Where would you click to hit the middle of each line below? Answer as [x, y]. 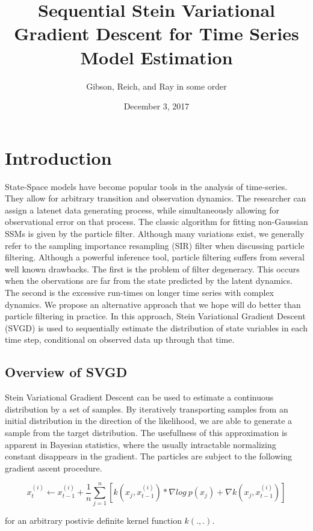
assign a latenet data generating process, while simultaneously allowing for [142, 210]
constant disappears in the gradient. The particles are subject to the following [148, 456]
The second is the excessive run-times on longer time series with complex [140, 292]
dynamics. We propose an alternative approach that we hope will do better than [153, 304]
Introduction [58, 157]
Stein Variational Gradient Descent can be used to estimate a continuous [139, 397]
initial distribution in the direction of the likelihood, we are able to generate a [149, 421]
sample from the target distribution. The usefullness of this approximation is [146, 432]
